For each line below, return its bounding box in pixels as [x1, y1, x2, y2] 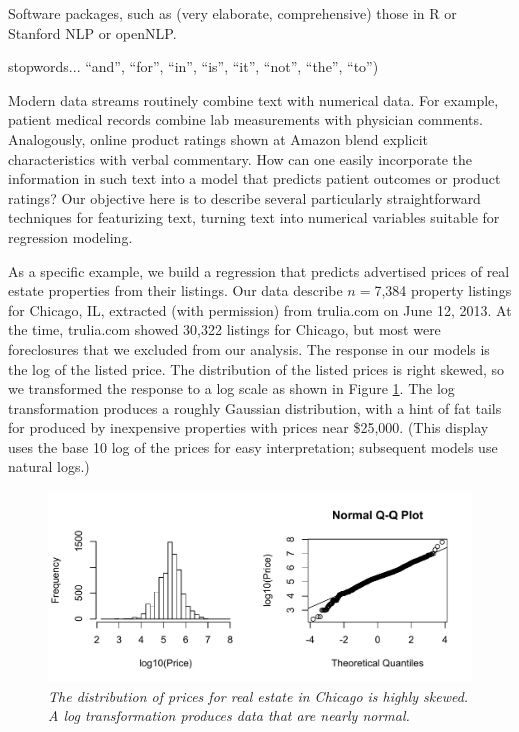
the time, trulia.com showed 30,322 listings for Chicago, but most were [8, 319, 441, 340]
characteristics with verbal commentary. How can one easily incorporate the [8, 148, 472, 169]
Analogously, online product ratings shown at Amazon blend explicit [8, 128, 428, 149]
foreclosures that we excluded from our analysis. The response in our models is [8, 338, 490, 359]
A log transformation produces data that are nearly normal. [48, 705, 410, 726]
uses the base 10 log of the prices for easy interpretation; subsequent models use [8, 436, 498, 457]
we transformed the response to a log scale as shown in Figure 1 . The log [8, 378, 455, 399]
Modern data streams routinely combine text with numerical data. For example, [8, 89, 499, 110]
